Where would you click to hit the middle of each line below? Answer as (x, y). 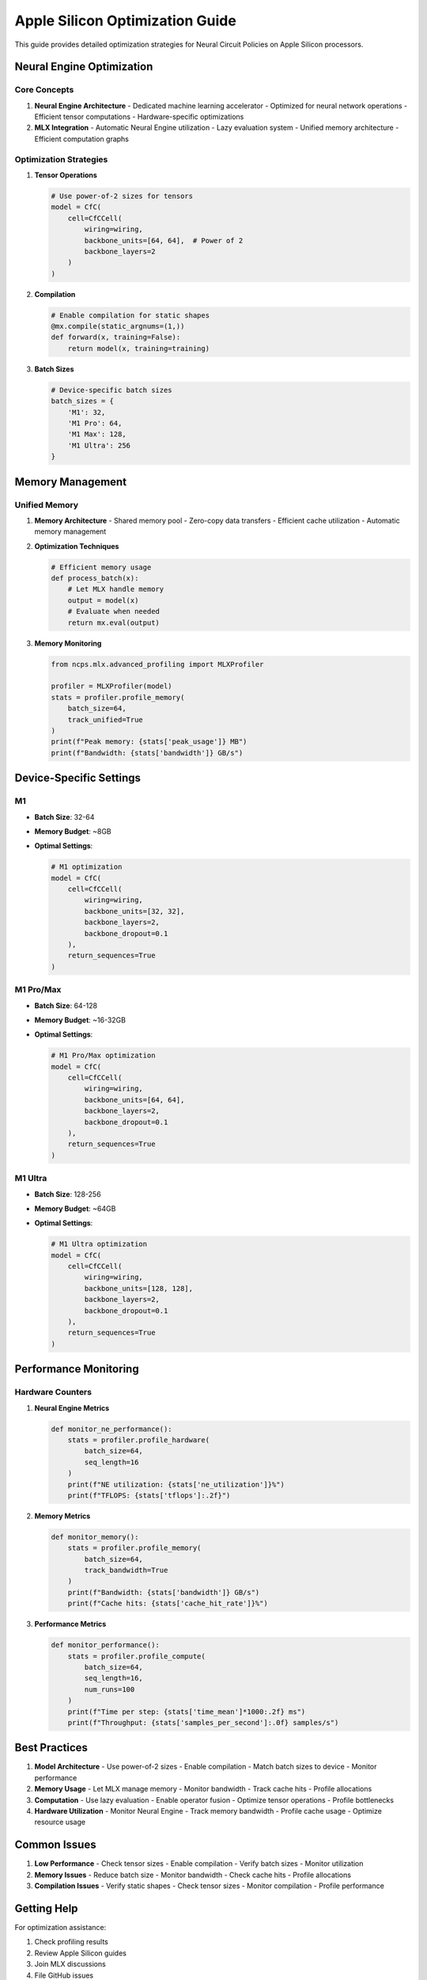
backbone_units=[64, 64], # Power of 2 (164, 240)
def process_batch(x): (95, 579)
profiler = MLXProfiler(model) (112, 686)
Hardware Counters (53, 1392)
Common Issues (55, 1845)
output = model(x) (103, 600)
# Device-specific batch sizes (112, 390)
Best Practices (51, 1748)
